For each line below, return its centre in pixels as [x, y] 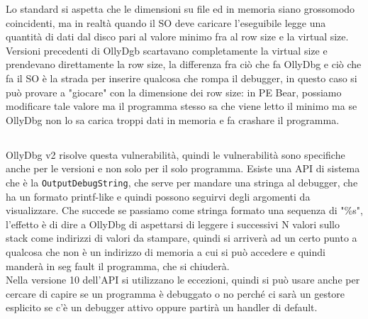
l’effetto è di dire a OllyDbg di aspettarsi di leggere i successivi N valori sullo [173, 224]
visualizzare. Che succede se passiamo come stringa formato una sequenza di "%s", [184, 210]
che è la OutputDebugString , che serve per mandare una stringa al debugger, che [182, 182]
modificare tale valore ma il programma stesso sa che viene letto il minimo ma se [182, 106]
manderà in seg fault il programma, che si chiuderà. [118, 265]
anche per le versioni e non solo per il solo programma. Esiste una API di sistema [183, 168]
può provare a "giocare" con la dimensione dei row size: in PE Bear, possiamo [174, 92]
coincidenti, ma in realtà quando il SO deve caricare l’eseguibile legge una [166, 22]
